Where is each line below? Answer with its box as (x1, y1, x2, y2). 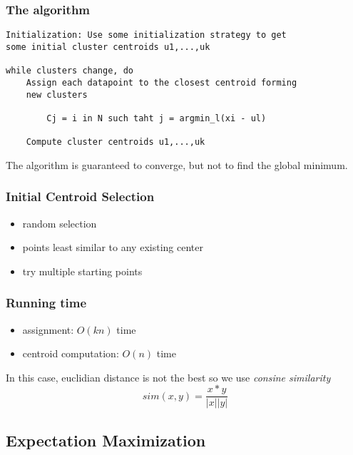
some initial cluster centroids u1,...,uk (6, 41, 210, 52)
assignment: (22, 322, 74, 337)
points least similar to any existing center (22, 240, 203, 255)
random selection (22, 215, 97, 230)
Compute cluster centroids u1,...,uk (26, 137, 205, 148)
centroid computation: (22, 346, 119, 361)
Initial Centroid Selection (6, 188, 155, 205)
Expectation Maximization (6, 429, 206, 451)
